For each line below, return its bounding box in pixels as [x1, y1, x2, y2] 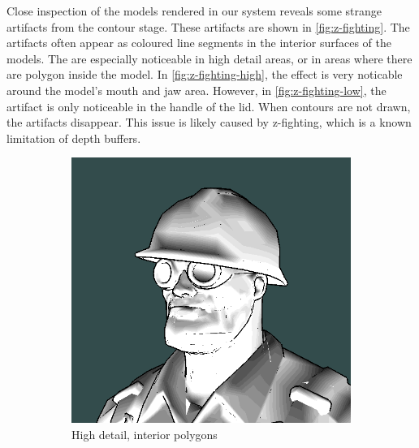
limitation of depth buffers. [6, 129, 141, 146]
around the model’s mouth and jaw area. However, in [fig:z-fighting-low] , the [6, 81, 387, 98]
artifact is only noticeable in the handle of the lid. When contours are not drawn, [6, 97, 411, 114]
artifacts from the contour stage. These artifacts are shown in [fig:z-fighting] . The [6, 18, 410, 35]
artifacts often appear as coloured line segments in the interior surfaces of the [6, 34, 391, 51]
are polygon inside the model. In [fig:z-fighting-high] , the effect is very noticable [6, 66, 403, 83]
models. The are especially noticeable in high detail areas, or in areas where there [6, 50, 413, 67]
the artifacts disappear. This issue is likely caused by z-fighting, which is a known [6, 114, 412, 131]
